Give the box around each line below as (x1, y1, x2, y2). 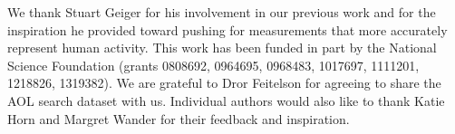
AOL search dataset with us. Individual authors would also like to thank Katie (7, 91, 445, 110)
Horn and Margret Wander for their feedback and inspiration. (7, 109, 350, 128)
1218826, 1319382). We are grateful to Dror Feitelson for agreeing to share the (7, 73, 441, 92)
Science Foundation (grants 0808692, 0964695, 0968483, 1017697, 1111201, (7, 55, 420, 74)
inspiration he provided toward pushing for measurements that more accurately (7, 20, 448, 39)
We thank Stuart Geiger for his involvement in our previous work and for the (7, 3, 436, 21)
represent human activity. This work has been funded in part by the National (7, 38, 437, 57)
